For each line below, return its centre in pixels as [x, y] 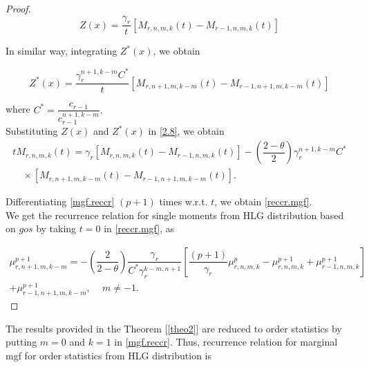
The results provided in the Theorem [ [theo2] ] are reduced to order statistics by [174, 328]
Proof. [18, 8]
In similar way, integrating [61, 51]
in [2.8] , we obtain [186, 131]
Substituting [32, 131]
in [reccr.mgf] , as [139, 228]
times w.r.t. [183, 201]
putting [21, 342]
